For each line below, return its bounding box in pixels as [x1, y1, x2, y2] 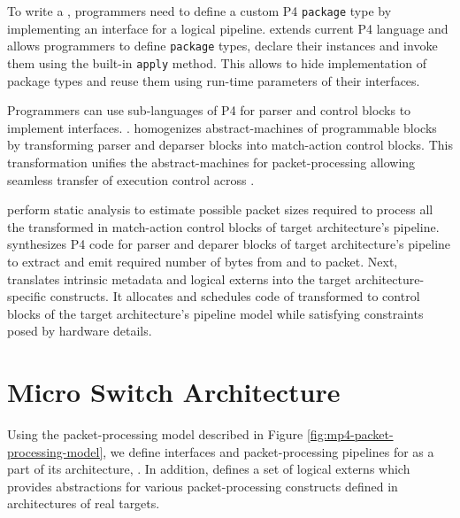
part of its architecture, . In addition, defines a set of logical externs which [7, 460, 410, 478]
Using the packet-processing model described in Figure [7, 425, 303, 443]
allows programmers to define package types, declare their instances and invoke [7, 36, 438, 55]
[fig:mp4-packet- [306, 425, 394, 443]
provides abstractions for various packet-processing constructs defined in [7, 476, 398, 495]
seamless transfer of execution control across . [7, 170, 255, 189]
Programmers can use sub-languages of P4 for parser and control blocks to [7, 101, 411, 120]
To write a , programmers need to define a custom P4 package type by [7, 2, 392, 19]
